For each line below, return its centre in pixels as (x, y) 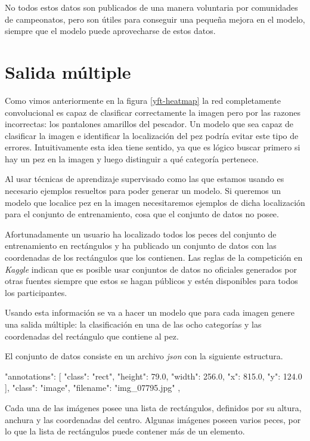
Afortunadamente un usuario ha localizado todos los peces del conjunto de (141, 234)
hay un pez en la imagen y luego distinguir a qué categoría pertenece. (132, 158)
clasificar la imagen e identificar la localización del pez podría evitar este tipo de (152, 135)
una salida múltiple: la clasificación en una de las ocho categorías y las (133, 324)
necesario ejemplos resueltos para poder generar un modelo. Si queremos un (143, 191)
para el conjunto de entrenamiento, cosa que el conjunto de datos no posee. (142, 214)
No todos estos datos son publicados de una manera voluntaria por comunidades (151, 7)
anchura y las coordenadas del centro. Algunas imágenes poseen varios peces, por (153, 419)
